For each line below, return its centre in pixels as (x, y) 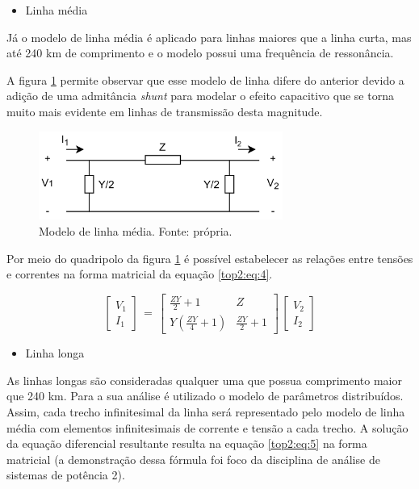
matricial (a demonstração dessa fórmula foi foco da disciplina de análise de (193, 459)
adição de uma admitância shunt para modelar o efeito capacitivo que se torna (200, 96)
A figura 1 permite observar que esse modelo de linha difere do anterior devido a (205, 79)
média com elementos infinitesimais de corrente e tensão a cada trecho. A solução (207, 427)
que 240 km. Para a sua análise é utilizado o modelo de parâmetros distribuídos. (205, 396)
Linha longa (55, 353)
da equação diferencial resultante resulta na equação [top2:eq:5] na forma (187, 443)
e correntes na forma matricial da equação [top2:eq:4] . (140, 274)
